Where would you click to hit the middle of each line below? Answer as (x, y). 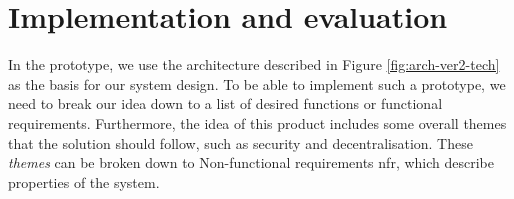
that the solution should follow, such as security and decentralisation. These (240, 142)
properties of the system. (84, 181)
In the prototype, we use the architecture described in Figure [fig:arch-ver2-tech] (254, 64)
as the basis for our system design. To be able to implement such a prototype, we (257, 83)
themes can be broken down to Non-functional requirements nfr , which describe (251, 162)
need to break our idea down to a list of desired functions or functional (225, 103)
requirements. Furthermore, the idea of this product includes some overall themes (257, 122)
